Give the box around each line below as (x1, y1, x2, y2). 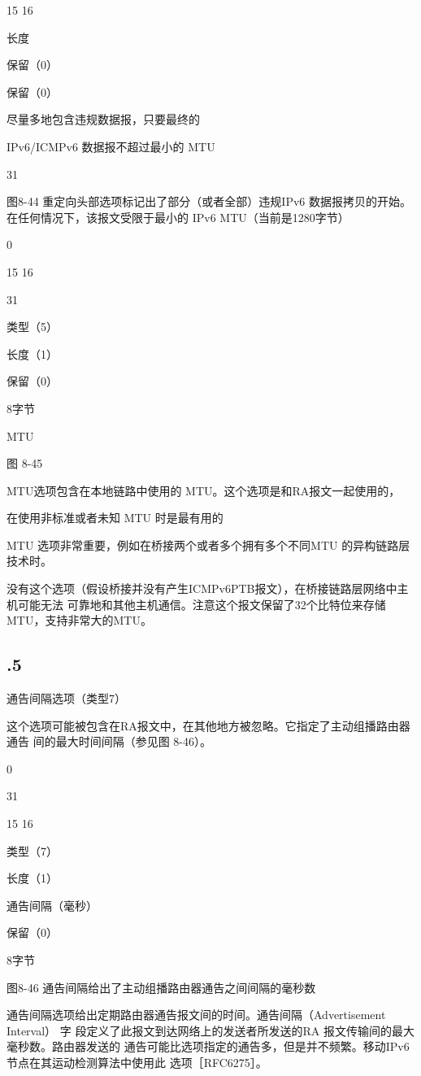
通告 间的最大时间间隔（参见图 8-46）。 (7, 733, 211, 750)
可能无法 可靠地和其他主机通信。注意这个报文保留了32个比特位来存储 (17, 595, 386, 612)
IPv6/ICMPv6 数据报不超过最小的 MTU (7, 137, 215, 155)
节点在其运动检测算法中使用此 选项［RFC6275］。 (7, 1053, 267, 1070)
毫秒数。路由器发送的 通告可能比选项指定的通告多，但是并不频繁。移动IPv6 (7, 1038, 410, 1055)
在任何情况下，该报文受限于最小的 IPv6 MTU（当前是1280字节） (7, 208, 349, 225)
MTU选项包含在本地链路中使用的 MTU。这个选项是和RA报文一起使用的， (7, 481, 401, 499)
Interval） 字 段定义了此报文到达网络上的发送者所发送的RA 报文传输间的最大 (7, 1022, 414, 1039)
